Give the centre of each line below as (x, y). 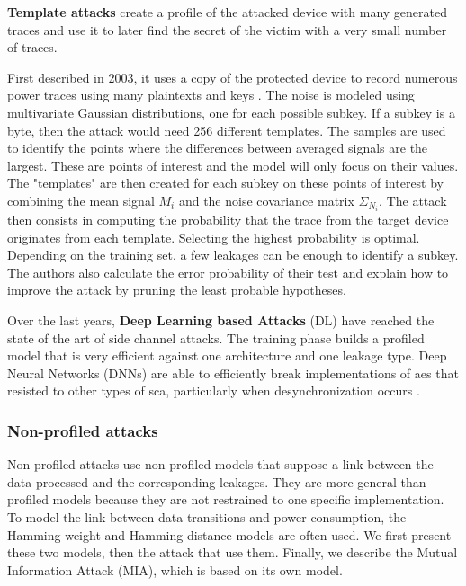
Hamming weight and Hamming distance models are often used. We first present (229, 534)
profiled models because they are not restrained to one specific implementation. (226, 499)
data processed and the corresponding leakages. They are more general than (217, 481)
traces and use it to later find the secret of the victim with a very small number (227, 29)
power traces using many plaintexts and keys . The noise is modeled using (211, 95)
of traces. (32, 47)
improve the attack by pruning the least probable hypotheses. (177, 290)
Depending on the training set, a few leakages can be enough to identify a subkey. (233, 255)
